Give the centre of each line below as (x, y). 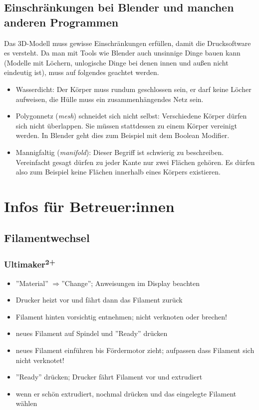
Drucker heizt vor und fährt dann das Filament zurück (99, 300)
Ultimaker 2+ (30, 263)
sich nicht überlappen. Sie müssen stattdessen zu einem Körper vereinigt (126, 125)
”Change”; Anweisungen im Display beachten (131, 283)
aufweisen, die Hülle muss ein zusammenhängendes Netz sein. (110, 99)
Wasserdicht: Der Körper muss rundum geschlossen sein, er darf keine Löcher (133, 89)
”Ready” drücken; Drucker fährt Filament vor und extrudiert (109, 377)
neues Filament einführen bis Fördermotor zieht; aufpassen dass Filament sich (135, 350)
